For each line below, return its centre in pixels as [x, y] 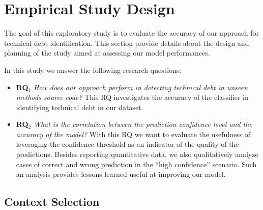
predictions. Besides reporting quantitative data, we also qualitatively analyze [137, 154]
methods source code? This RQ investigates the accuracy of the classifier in [132, 97]
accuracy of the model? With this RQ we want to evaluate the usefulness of [133, 134]
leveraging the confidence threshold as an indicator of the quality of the [127, 144]
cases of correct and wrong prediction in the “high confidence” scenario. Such [136, 164]
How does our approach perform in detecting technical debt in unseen [141, 87]
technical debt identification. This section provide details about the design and [127, 43]
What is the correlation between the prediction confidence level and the [143, 124]
